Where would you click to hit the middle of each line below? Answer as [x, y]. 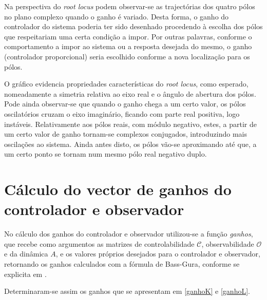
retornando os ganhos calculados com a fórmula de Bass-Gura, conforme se [122, 264]
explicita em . [25, 274]
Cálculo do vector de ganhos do [118, 189]
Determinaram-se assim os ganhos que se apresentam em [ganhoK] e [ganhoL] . [127, 291]
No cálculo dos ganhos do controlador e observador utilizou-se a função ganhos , [129, 234]
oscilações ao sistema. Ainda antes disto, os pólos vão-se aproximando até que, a [130, 144]
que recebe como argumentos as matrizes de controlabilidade [99, 243]
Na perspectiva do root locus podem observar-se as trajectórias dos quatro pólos [130, 6]
